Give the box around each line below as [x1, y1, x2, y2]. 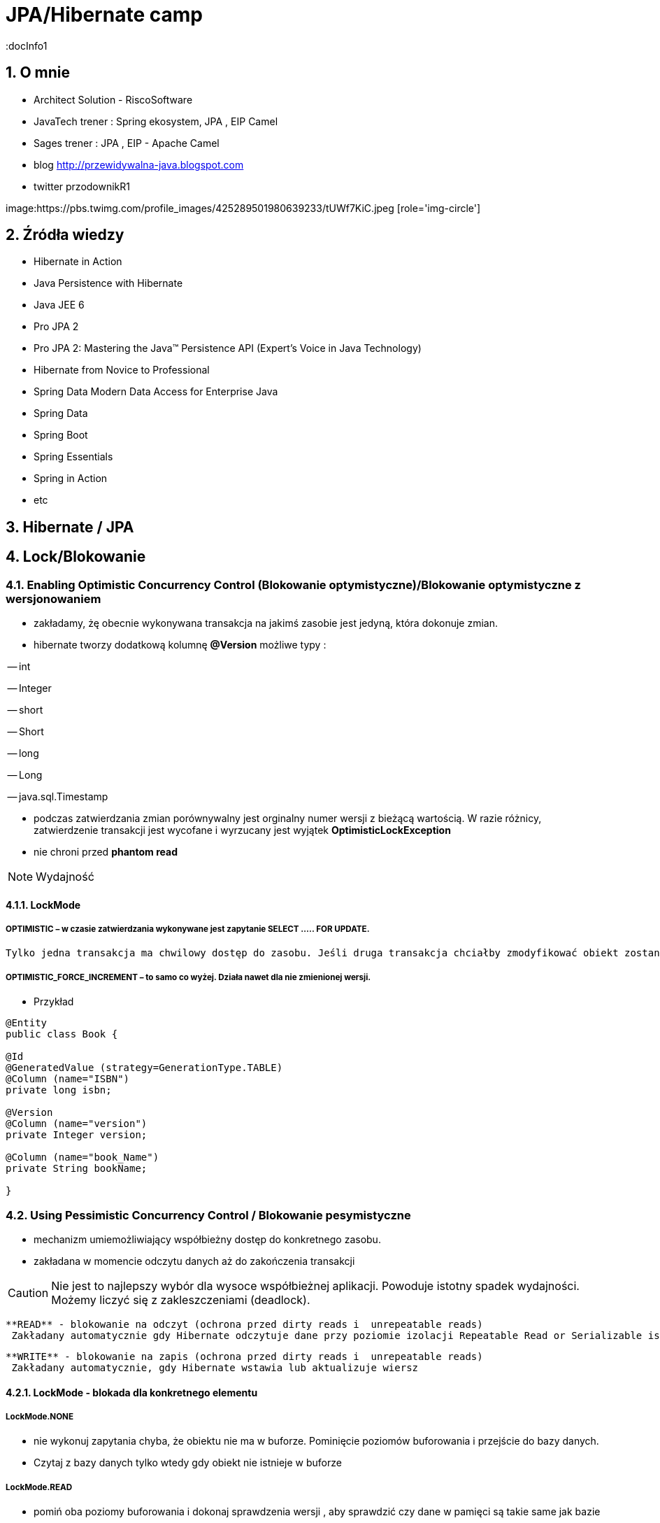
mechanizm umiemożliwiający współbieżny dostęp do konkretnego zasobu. [34, 1233, 381, 1245]
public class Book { [6, 1028, 118, 1040]
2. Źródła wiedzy [6, 226, 124, 244]
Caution [8, 1286, 49, 1300]
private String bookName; [6, 1163, 148, 1175]
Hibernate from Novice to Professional [34, 364, 210, 376]
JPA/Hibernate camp [6, 3, 203, 27]
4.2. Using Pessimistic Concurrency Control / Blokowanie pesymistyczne [6, 1207, 411, 1222]
